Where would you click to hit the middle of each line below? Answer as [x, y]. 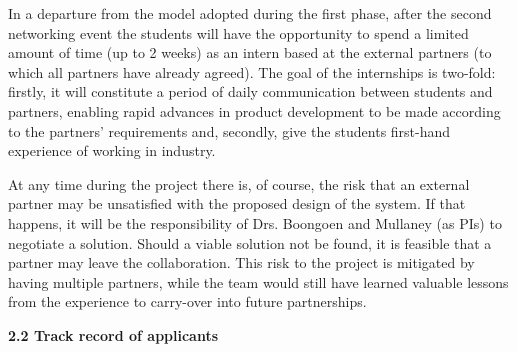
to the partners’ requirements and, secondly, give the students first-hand [229, 130]
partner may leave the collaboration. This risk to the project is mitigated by [241, 262]
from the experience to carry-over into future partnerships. [187, 301]
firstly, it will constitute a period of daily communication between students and [250, 91]
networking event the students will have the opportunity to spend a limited [238, 32]
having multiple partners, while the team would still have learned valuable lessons [258, 281]
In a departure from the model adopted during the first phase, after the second [250, 13]
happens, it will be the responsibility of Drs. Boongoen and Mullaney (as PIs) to [255, 222]
